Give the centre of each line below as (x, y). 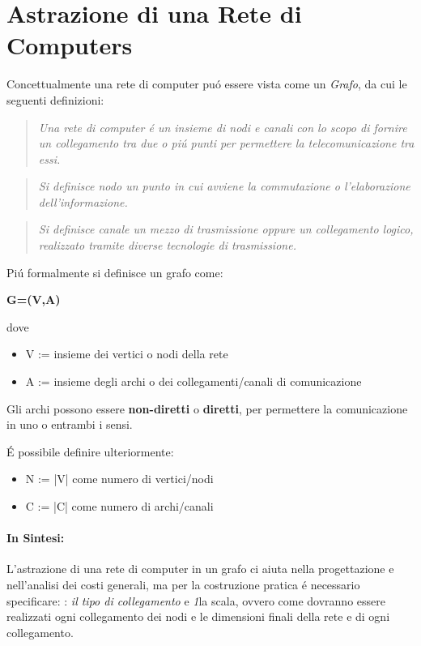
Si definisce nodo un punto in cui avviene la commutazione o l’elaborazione (224, 186)
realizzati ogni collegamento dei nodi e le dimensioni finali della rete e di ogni (198, 616)
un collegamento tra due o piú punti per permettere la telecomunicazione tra (226, 143)
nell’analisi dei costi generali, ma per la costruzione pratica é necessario (183, 584)
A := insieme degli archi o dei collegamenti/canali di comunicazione (193, 381)
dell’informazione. (83, 201)
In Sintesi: (36, 538)
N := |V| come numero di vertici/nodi (119, 479)
